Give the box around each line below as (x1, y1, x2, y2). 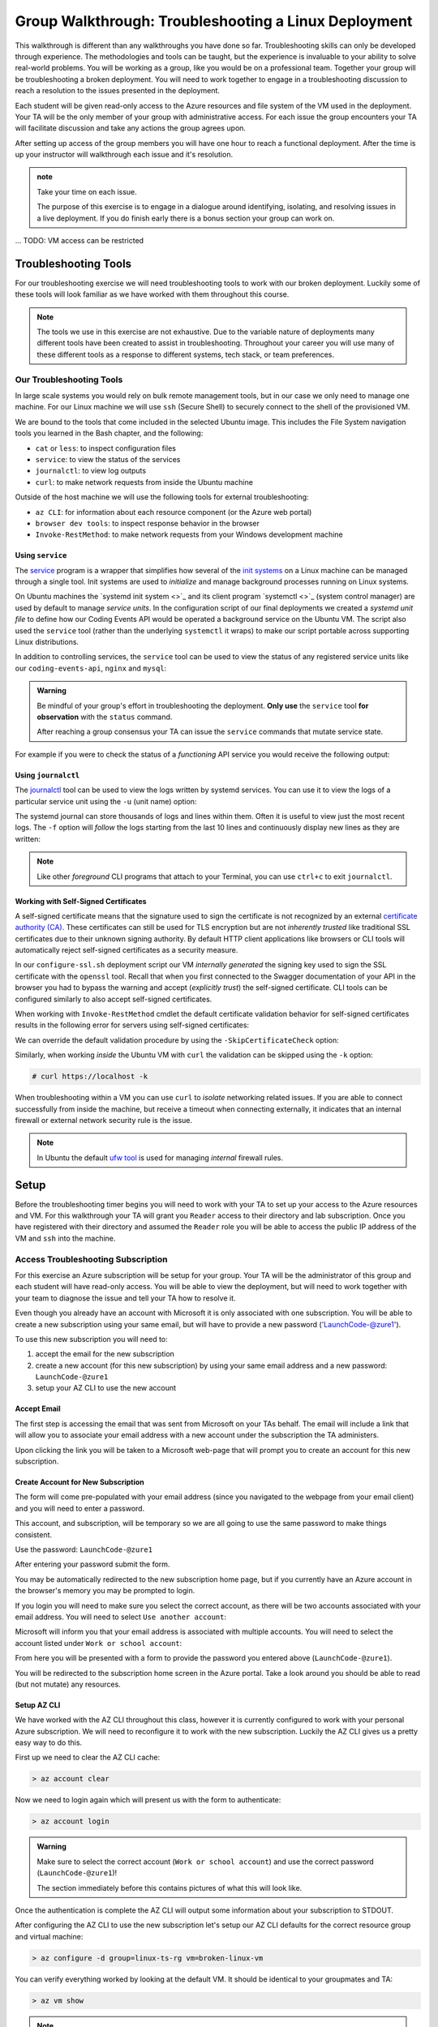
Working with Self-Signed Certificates (15, 896, 147, 906)
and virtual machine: (15, 1931, 84, 1941)
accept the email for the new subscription (35, 1349, 174, 1359)
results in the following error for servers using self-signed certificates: (15, 1020, 250, 1030)
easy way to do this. (15, 1738, 83, 1747)
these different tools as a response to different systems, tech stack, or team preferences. (36, 349, 334, 359)
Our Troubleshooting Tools (15, 374, 123, 385)
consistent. (15, 1529, 53, 1540)
